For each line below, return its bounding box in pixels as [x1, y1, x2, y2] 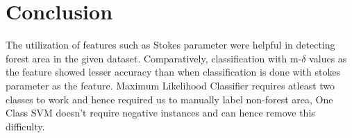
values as [309, 51, 347, 65]
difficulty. [6, 119, 45, 133]
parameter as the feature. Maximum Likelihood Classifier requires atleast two [6, 78, 335, 92]
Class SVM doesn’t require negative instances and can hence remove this [6, 105, 315, 120]
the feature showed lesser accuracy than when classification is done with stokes [6, 64, 341, 79]
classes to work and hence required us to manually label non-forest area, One [6, 92, 333, 106]
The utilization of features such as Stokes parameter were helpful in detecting [6, 37, 335, 52]
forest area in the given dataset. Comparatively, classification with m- [6, 51, 302, 65]
